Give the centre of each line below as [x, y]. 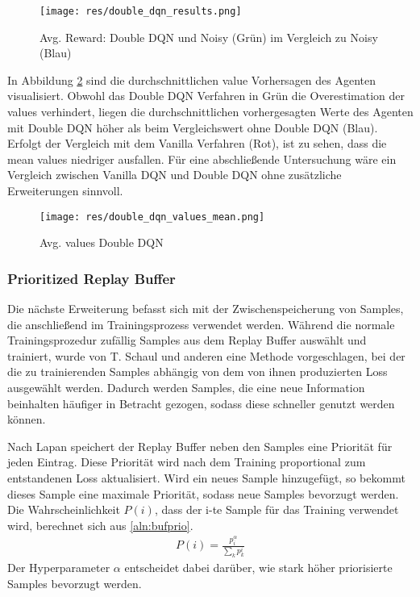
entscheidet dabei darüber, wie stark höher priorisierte [258, 568]
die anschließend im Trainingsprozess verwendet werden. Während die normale [201, 324]
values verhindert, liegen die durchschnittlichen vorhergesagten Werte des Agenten [210, 112]
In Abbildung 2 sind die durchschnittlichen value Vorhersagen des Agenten [192, 79]
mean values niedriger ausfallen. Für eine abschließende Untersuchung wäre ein [202, 159]
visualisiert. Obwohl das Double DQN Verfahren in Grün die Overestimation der [206, 96]
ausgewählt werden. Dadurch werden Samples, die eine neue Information [186, 388]
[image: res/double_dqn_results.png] [141, 11]
